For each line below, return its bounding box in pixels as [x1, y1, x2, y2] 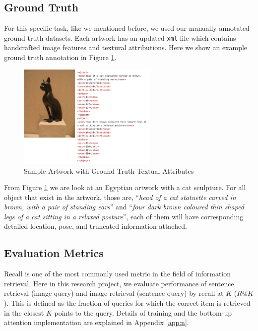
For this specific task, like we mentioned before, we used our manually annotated [4, 23, 250, 33]
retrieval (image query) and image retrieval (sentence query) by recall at [4, 288, 224, 298]
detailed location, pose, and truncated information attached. [4, 221, 187, 231]
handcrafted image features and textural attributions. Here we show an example [4, 42, 248, 53]
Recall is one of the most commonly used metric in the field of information [4, 268, 231, 279]
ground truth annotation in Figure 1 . [4, 52, 117, 63]
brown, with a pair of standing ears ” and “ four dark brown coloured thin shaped [4, 201, 244, 212]
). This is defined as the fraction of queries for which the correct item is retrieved [4, 298, 251, 308]
